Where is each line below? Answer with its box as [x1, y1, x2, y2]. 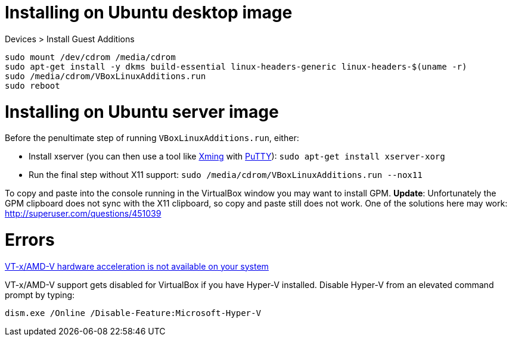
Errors [5, 230, 55, 250]
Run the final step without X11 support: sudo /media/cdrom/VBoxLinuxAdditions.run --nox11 [29, 170, 423, 180]
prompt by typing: [5, 289, 75, 300]
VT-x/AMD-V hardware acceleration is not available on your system [5, 261, 269, 271]
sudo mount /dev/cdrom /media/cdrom [5, 52, 176, 62]
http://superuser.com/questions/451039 [5, 208, 162, 219]
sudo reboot [5, 80, 60, 90]
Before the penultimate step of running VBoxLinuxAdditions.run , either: [5, 133, 299, 143]
